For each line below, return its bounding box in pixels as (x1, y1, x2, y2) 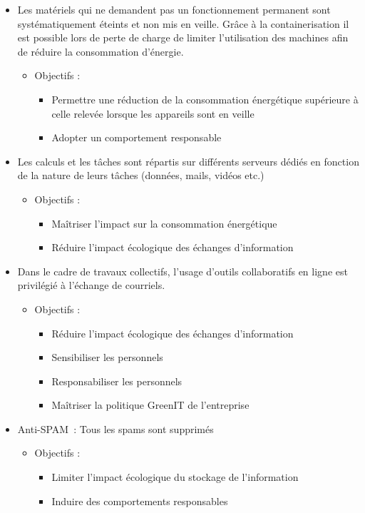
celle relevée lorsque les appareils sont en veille (51, 106, 255, 121)
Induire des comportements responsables (51, 493, 228, 508)
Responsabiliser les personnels (51, 373, 182, 388)
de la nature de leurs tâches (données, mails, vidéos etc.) (17, 168, 264, 183)
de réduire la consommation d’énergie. (17, 44, 184, 59)
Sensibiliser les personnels (51, 350, 163, 365)
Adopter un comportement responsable (51, 130, 222, 145)
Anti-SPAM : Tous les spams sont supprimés (17, 421, 214, 436)
